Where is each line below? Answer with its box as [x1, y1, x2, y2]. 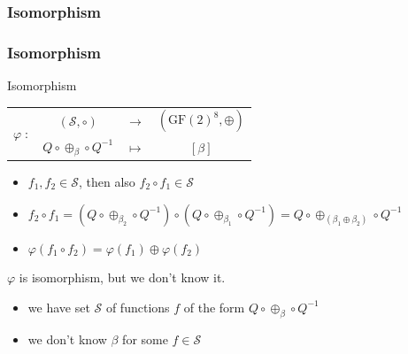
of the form [183, 297, 245, 316]
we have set [27, 297, 90, 316]
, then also [79, 172, 135, 190]
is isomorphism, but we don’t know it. [19, 268, 226, 287]
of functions [105, 297, 170, 316]
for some [122, 329, 168, 348]
